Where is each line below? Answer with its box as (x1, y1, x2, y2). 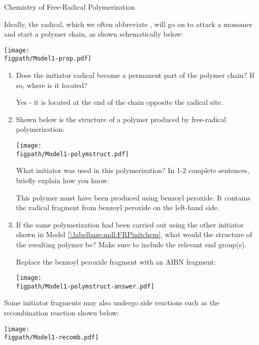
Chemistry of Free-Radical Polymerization (4, 2, 135, 12)
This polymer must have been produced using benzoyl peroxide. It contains (16, 192, 250, 203)
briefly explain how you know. (16, 175, 110, 185)
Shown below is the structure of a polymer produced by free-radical (16, 113, 226, 124)
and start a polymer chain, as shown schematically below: (4, 28, 183, 39)
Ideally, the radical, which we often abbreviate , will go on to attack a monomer (4, 18, 252, 29)
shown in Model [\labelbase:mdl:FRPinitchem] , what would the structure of (16, 229, 252, 240)
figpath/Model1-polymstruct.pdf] (16, 150, 129, 158)
